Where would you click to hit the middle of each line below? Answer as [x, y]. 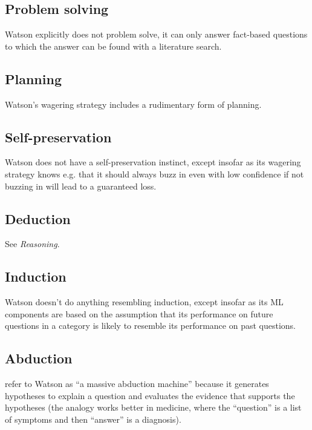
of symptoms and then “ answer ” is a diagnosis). [93, 419]
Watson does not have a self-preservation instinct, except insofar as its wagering [153, 162]
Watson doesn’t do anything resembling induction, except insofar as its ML [144, 302]
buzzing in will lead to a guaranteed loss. [81, 186]
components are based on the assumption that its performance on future [139, 313]
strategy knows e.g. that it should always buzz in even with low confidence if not [154, 174]
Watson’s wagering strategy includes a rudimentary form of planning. [133, 104]
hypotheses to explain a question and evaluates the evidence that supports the [150, 395]
